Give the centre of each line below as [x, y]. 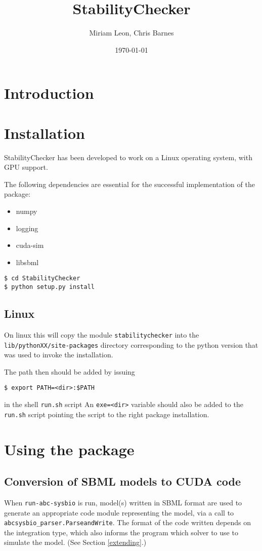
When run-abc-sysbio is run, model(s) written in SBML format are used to [123, 502]
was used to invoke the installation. [59, 355]
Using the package [69, 449]
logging [27, 228]
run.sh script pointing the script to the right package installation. [107, 414]
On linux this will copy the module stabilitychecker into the [102, 334]
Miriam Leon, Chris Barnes [132, 33]
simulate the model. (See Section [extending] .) [75, 542]
